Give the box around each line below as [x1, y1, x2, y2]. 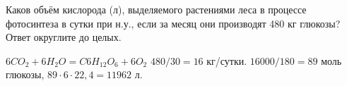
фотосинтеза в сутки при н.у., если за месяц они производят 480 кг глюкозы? [6, 16, 341, 30]
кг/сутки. [206, 53, 247, 68]
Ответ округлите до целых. [6, 30, 122, 44]
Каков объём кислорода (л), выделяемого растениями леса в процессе [6, 2, 307, 16]
